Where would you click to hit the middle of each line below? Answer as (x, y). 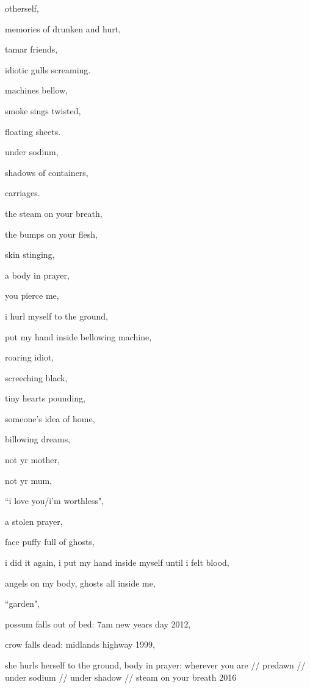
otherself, (22, 8)
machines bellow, (37, 90)
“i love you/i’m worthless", (55, 501)
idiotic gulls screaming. (48, 69)
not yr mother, (32, 460)
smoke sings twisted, (43, 110)
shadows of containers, (47, 172)
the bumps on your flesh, (51, 234)
